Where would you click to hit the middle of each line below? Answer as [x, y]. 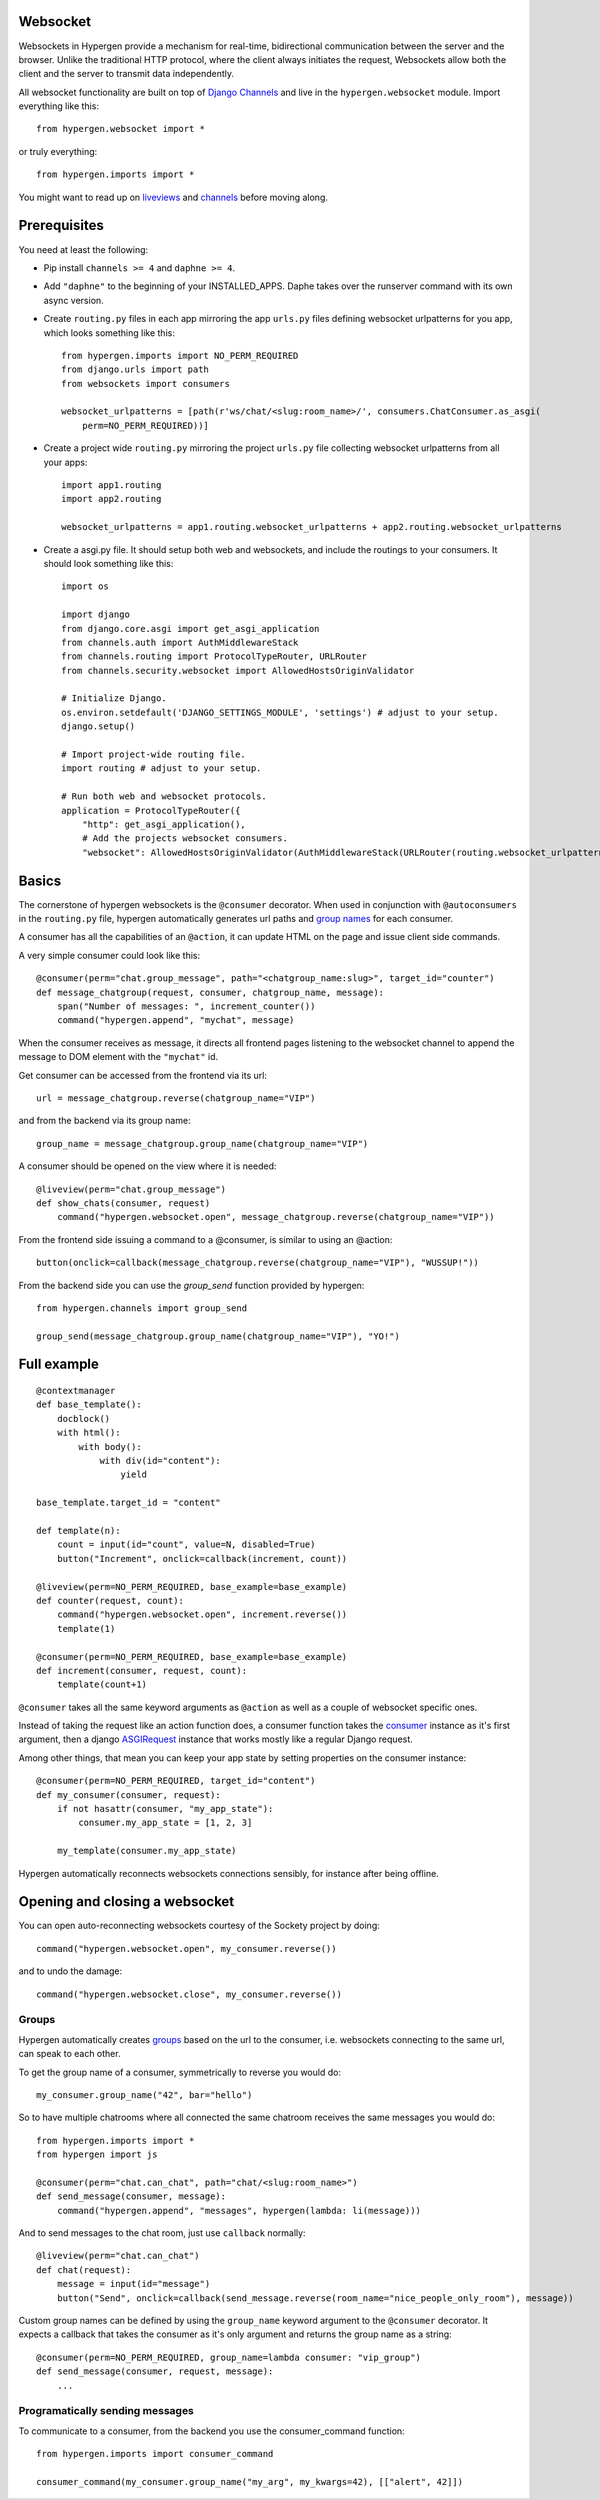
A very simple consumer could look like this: [109, 955]
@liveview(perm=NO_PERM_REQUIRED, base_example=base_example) [192, 1586]
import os [85, 586]
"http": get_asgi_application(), [164, 824]
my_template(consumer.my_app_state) [146, 1851]
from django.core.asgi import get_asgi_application [190, 628]
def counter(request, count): [110, 1600]
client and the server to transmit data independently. [126, 74]
